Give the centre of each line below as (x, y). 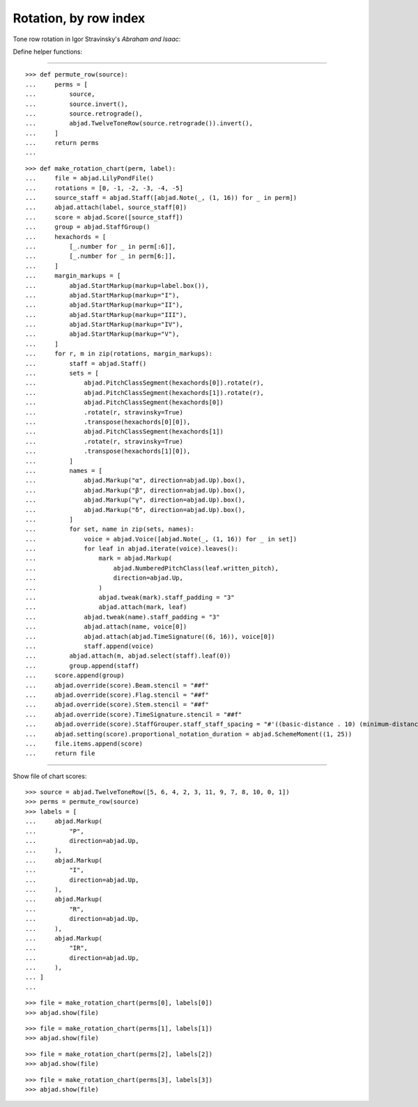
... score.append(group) (75, 675)
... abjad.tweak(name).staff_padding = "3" (123, 617)
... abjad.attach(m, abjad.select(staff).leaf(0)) (128, 656)
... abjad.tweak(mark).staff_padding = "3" (130, 598)
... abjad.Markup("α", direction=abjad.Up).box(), (136, 480)
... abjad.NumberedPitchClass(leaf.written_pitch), (152, 568)
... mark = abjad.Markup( (99, 558)
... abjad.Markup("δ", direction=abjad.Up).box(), (136, 510)
